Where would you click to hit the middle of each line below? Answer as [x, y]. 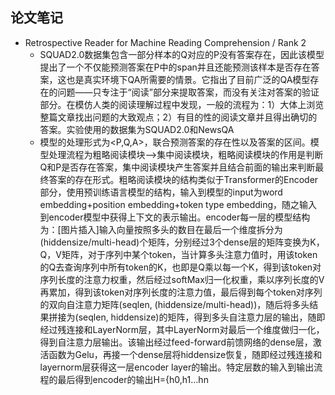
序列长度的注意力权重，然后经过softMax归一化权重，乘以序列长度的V [182, 279]
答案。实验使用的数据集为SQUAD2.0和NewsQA [137, 129]
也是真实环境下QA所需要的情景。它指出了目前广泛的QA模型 [188, 79]
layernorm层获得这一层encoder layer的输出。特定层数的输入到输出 [177, 367]
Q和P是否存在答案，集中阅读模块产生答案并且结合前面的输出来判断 [177, 167]
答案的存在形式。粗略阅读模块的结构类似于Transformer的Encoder [183, 179]
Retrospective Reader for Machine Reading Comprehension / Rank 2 [165, 42]
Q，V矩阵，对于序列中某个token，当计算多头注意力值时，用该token [178, 254]
